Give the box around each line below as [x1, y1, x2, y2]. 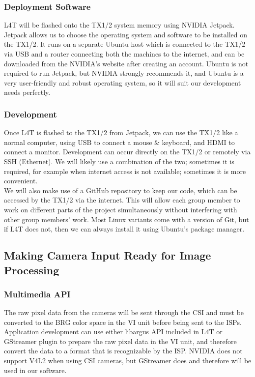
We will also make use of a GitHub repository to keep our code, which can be [4, 185, 237, 195]
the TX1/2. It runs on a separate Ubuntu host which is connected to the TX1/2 [4, 39, 246, 49]
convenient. [4, 175, 38, 186]
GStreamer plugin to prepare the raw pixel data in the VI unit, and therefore [4, 336, 237, 346]
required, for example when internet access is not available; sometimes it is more [4, 166, 246, 176]
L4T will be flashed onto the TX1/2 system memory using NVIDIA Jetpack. [4, 20, 235, 30]
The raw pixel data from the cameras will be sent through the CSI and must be [4, 307, 244, 318]
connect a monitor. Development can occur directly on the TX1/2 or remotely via [4, 146, 251, 157]
